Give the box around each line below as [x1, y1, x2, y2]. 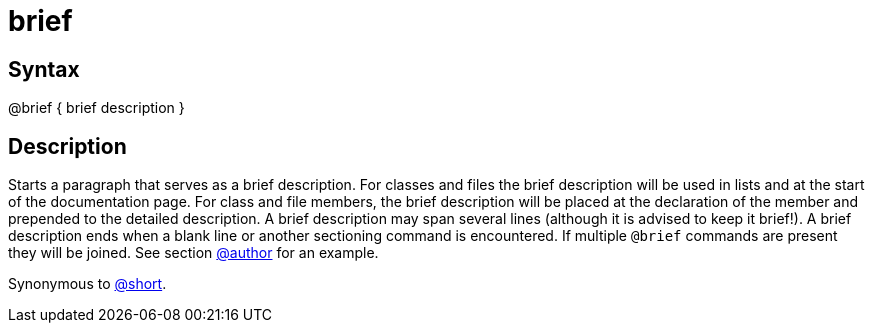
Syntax [8, 56, 80, 82]
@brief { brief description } [8, 99, 185, 117]
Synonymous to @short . [8, 275, 167, 293]
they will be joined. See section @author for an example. [8, 244, 379, 262]
